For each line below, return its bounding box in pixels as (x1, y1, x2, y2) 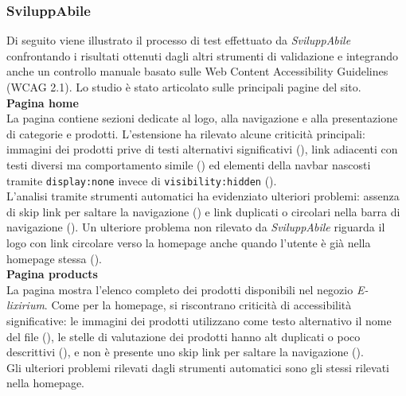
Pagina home (6, 94, 79, 111)
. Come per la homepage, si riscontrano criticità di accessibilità (44, 297, 352, 313)
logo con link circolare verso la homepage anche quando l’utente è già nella (6, 235, 371, 250)
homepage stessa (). (6, 250, 102, 266)
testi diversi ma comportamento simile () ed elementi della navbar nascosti (6, 156, 371, 173)
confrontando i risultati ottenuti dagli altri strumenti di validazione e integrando (6, 47, 398, 64)
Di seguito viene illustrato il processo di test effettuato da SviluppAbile (6, 32, 351, 49)
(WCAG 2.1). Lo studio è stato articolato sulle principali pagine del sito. (6, 79, 361, 95)
